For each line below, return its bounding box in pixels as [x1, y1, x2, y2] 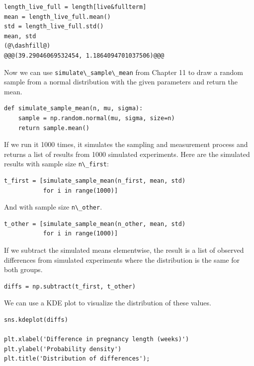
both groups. [4, 264, 43, 275]
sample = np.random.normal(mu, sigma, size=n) [18, 115, 175, 122]
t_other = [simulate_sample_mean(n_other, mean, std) [4, 220, 186, 227]
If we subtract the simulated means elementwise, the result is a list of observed [4, 245, 244, 255]
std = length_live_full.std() [4, 23, 104, 30]
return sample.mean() [18, 124, 89, 132]
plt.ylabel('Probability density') [4, 345, 122, 353]
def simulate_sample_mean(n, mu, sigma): [4, 105, 143, 112]
